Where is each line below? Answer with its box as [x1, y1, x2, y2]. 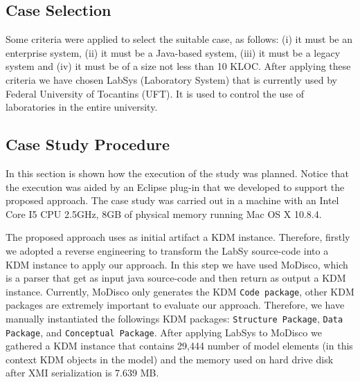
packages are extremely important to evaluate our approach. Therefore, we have [6, 298, 345, 312]
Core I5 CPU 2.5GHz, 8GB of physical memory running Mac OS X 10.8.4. [6, 206, 322, 221]
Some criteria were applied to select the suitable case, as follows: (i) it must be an [6, 32, 353, 46]
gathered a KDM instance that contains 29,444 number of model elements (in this [6, 338, 353, 353]
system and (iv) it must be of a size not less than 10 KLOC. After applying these [6, 59, 351, 73]
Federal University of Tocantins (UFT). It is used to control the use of [6, 86, 304, 100]
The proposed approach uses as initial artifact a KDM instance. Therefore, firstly [6, 230, 350, 244]
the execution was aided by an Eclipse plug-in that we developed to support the [6, 179, 345, 194]
